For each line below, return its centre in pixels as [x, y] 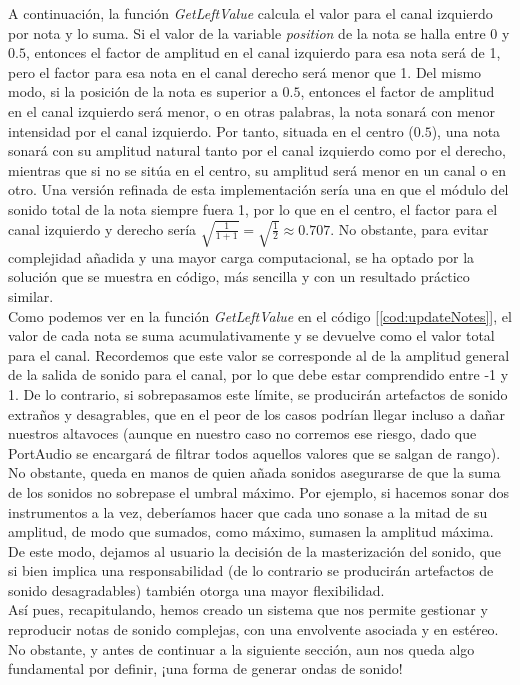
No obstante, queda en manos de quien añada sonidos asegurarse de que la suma [254, 472]
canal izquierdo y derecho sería [102, 228]
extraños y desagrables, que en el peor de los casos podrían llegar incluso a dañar [256, 413]
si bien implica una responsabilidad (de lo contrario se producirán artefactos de [251, 570]
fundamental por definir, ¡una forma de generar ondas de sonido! [205, 668]
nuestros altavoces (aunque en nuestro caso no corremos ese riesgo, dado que [242, 433]
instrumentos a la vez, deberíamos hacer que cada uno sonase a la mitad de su [248, 511]
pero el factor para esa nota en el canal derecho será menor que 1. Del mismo [245, 71]
